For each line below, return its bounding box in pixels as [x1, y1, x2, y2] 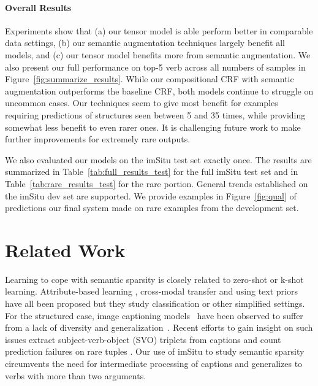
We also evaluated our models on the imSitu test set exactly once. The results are [5, 153, 312, 166]
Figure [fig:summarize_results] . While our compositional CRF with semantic [5, 72, 294, 85]
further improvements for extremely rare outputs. [5, 133, 191, 145]
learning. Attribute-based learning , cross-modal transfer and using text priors [5, 285, 298, 298]
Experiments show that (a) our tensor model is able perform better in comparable [5, 24, 313, 37]
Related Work [5, 237, 126, 262]
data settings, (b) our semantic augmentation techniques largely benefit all [5, 36, 285, 49]
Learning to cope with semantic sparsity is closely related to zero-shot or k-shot [5, 272, 304, 285]
